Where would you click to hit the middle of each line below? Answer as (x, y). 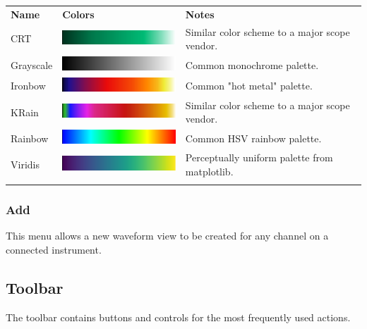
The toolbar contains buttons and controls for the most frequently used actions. (178, 317)
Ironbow (28, 86)
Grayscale (32, 64)
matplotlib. (209, 171)
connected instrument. (54, 249)
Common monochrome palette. (252, 64)
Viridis (25, 164)
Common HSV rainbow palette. (253, 138)
